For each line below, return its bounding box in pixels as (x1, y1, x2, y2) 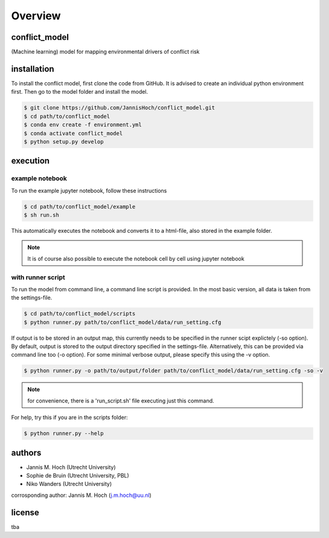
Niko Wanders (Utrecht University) (26, 481, 112, 488)
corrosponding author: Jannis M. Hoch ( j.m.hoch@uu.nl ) (11, 491, 152, 499)
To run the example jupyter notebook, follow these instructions (11, 187, 167, 194)
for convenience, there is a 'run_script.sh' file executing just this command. (27, 397, 214, 404)
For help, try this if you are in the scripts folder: (11, 414, 128, 421)
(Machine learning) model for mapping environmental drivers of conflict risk (11, 48, 200, 56)
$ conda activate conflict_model (24, 130, 123, 137)
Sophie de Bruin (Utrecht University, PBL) (26, 472, 129, 479)
